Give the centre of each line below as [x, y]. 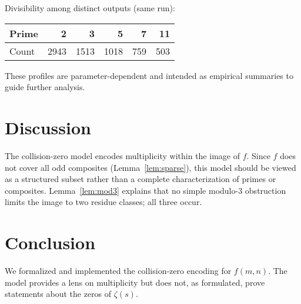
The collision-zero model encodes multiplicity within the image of [122, 155]
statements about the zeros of [58, 294]
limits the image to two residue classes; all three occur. [103, 202]
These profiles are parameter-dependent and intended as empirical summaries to [149, 75]
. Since [258, 155]
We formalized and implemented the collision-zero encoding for [118, 270]
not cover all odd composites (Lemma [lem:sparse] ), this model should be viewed [150, 167]
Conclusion [50, 242]
